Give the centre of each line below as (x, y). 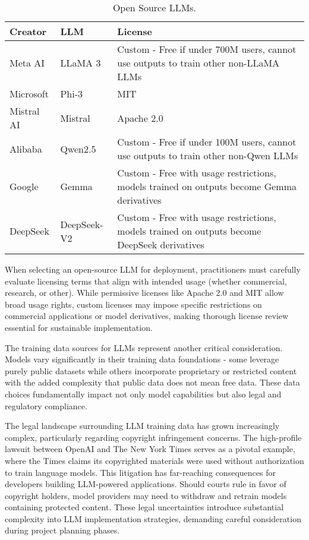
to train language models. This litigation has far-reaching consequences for (140, 472)
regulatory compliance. (46, 405)
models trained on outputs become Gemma (207, 186)
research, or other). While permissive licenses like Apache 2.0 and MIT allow (144, 293)
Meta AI (27, 63)
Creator (28, 31)
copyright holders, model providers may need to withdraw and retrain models (146, 495)
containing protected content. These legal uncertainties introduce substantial (144, 507)
